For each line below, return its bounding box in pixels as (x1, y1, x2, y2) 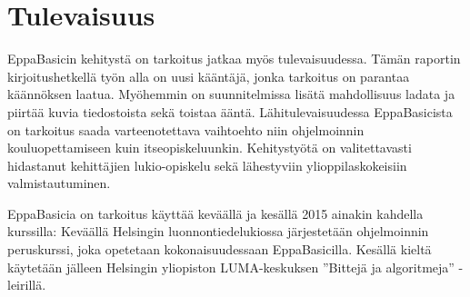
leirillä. (7, 275, 46, 294)
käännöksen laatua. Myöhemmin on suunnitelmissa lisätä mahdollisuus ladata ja (7, 84, 455, 104)
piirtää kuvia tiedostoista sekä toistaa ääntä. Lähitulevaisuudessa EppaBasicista (7, 102, 453, 121)
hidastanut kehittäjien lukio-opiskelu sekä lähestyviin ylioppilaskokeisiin (7, 155, 407, 174)
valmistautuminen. (7, 173, 111, 193)
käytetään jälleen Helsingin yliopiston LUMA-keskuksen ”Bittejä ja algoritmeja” (7, 257, 455, 276)
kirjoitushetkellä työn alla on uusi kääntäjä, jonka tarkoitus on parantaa (7, 66, 410, 85)
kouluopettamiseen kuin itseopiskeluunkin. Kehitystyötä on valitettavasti (7, 138, 412, 157)
